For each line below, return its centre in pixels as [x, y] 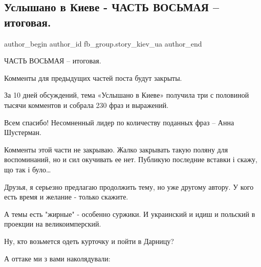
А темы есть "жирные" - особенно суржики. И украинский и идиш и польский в [130, 214]
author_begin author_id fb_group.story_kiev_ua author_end [103, 43]
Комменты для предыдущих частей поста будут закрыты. [93, 77]
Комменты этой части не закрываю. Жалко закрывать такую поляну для [116, 149]
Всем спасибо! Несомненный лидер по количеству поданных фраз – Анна [119, 122]
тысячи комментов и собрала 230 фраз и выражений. [86, 105]
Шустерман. [23, 132]
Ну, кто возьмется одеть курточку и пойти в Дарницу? [89, 241]
